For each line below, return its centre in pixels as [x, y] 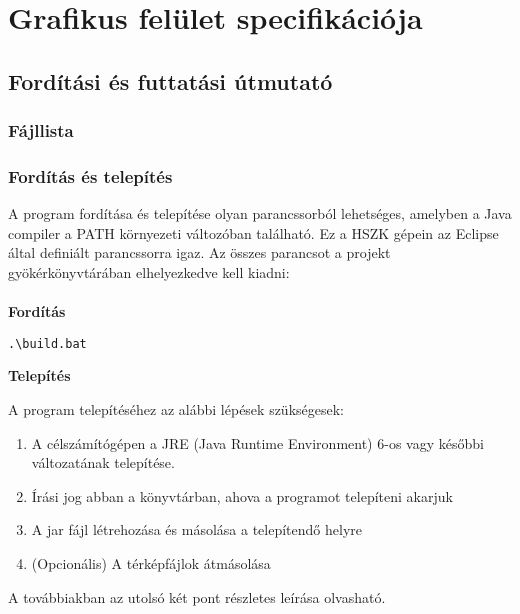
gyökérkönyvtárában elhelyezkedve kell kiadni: [149, 272]
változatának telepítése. [103, 462]
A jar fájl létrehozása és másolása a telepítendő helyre [196, 529]
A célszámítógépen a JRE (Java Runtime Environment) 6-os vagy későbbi [257, 442]
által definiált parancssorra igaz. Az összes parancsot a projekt [199, 252]
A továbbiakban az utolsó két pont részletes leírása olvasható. [197, 596]
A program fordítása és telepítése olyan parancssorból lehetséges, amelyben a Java [260, 213]
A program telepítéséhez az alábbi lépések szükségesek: [176, 409]
